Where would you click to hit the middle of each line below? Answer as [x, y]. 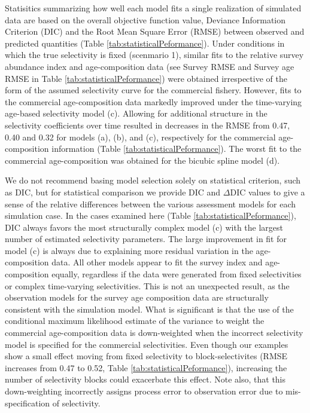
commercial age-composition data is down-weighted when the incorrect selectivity [154, 333]
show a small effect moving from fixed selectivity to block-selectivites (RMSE [146, 356]
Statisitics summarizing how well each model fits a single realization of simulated [153, 8]
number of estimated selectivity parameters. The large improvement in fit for [146, 239]
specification [28, 403]
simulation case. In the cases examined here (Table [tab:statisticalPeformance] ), [151, 215]
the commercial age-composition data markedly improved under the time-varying [154, 101]
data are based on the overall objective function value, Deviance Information [145, 19]
